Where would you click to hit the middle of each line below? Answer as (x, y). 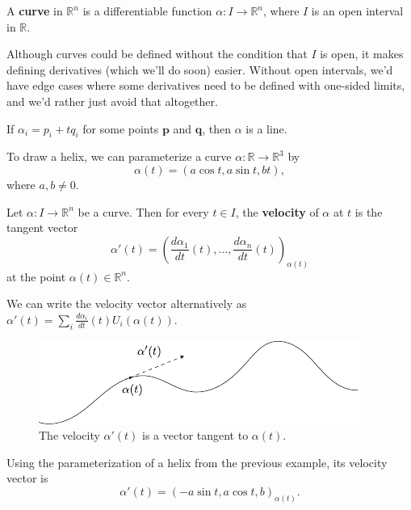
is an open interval (357, 11)
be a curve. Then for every (143, 211)
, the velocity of (277, 211)
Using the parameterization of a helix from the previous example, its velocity (197, 462)
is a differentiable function (147, 11)
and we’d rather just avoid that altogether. (112, 101)
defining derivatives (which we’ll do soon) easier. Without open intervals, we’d (200, 69)
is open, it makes (362, 54)
